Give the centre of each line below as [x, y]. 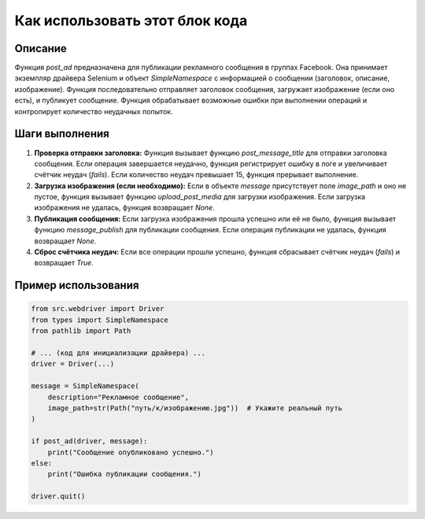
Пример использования [77, 285]
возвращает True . [64, 263]
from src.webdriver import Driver [98, 309]
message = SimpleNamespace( [85, 386]
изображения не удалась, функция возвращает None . [125, 208]
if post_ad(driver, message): [89, 441]
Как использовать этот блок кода [131, 20]
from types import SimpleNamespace [100, 320]
